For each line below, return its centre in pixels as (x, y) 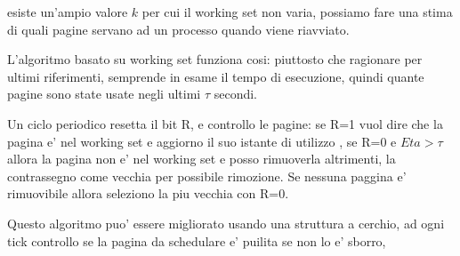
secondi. (235, 94)
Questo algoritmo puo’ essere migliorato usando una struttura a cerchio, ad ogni (226, 223)
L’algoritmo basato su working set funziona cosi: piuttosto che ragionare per (215, 59)
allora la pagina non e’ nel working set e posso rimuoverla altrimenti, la (202, 159)
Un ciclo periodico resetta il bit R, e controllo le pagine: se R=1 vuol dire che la (225, 123)
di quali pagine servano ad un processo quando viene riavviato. (178, 29)
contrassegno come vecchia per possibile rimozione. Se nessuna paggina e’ (207, 176)
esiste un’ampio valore (68, 12)
